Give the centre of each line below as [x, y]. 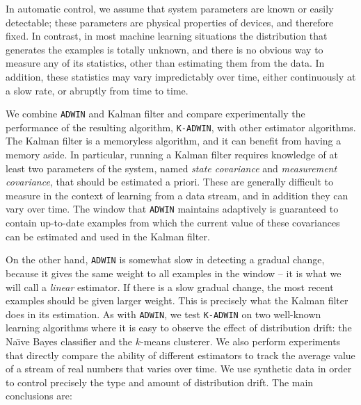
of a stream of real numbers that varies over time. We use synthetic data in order [179, 369]
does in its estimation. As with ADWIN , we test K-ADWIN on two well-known [163, 314]
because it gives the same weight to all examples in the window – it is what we [174, 273]
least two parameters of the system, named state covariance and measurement [171, 168]
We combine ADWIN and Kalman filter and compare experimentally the [155, 114]
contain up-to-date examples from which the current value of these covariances [173, 223]
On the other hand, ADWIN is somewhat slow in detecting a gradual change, [165, 259]
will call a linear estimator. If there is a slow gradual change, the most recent [170, 287]
